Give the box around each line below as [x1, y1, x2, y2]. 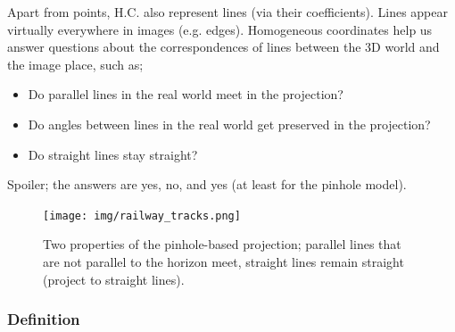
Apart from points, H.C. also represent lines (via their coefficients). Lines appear [7, 3, 448, 21]
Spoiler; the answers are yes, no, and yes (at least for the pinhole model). [7, 175, 407, 194]
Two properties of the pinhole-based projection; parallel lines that [43, 235, 401, 253]
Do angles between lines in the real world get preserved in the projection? [28, 114, 431, 133]
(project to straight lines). [43, 270, 185, 288]
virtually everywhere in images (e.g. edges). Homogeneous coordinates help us [7, 20, 433, 38]
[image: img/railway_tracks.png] [43, 209, 241, 222]
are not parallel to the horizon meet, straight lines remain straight [43, 253, 404, 270]
